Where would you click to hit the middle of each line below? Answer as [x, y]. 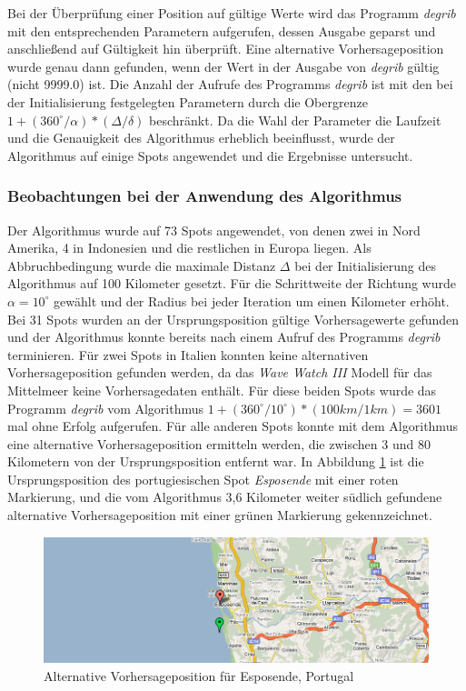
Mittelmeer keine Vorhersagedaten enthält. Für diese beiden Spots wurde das [222, 390]
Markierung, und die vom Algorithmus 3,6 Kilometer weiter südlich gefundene [225, 497]
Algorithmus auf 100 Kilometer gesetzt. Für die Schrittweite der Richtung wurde [232, 283]
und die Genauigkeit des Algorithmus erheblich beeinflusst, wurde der [201, 138]
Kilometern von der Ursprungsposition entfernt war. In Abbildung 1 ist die [216, 461]
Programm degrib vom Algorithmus [106, 408]
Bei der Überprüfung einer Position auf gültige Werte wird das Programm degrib [232, 13]
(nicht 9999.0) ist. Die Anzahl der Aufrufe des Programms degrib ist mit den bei [230, 84]
